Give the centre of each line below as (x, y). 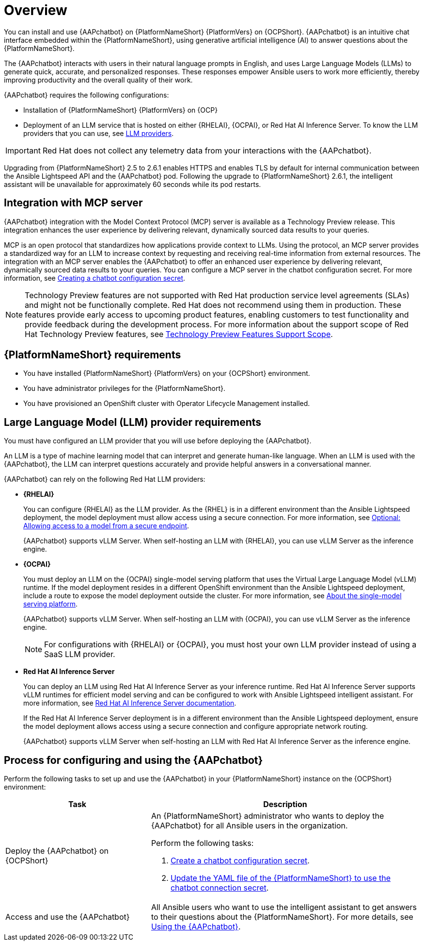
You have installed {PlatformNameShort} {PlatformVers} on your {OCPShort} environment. (167, 373)
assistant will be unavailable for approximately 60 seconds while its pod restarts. (133, 184)
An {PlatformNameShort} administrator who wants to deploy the (267, 816)
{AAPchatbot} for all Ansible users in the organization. (249, 826)
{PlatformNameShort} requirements (93, 355)
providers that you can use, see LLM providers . (99, 133)
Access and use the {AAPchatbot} (68, 917)
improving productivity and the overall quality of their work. (98, 80)
